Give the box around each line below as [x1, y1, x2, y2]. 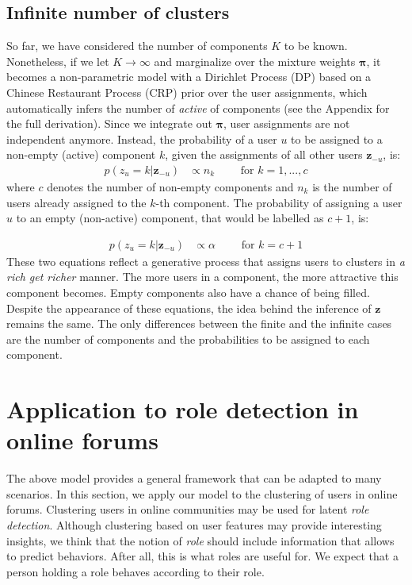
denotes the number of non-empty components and [47, 178, 294, 194]
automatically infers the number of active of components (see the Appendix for [6, 99, 390, 116]
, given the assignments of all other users [165, 146, 363, 163]
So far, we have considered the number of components [6, 37, 268, 54]
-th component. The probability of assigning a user [155, 194, 402, 210]
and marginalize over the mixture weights [154, 52, 356, 69]
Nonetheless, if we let [6, 52, 109, 69]
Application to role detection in [6, 393, 359, 425]
